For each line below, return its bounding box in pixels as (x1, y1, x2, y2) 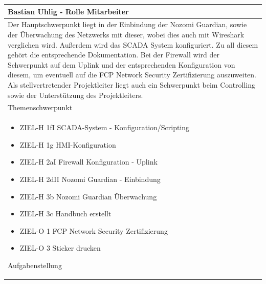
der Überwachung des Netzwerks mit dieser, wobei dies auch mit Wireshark (8, 29, 245, 39)
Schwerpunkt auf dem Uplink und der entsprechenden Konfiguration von (8, 59, 235, 70)
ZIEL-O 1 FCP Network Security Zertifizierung (19, 225, 168, 236)
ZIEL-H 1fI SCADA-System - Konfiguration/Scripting (19, 122, 190, 133)
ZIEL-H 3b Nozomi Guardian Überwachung (19, 191, 157, 201)
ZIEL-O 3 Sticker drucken (19, 242, 101, 253)
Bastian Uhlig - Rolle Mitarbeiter (8, 6, 129, 16)
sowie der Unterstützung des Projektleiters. (8, 89, 143, 100)
